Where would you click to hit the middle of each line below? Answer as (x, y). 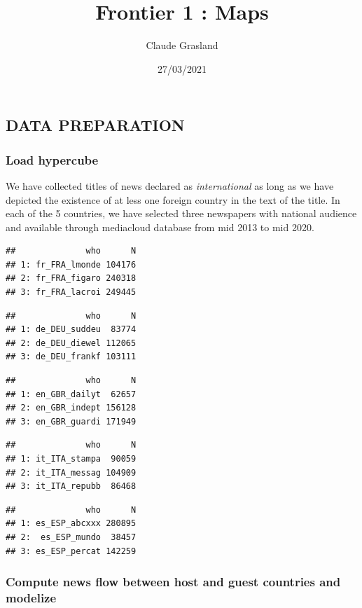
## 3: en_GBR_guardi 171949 (71, 421)
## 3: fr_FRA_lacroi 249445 (71, 292)
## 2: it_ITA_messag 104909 (71, 472)
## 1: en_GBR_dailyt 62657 (71, 394)
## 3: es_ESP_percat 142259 (71, 551)
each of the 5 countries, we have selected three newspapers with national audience (181, 213)
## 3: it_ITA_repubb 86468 (71, 486)
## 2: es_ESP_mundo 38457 (71, 537)
